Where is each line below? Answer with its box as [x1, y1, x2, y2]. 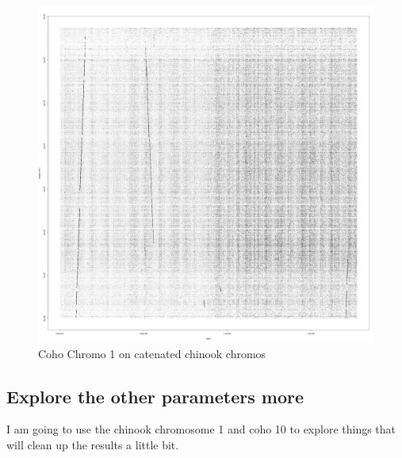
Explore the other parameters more [6, 384, 304, 408]
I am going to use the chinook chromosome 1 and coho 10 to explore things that [6, 421, 396, 437]
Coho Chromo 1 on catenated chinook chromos [38, 345, 266, 361]
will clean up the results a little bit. [6, 436, 179, 452]
